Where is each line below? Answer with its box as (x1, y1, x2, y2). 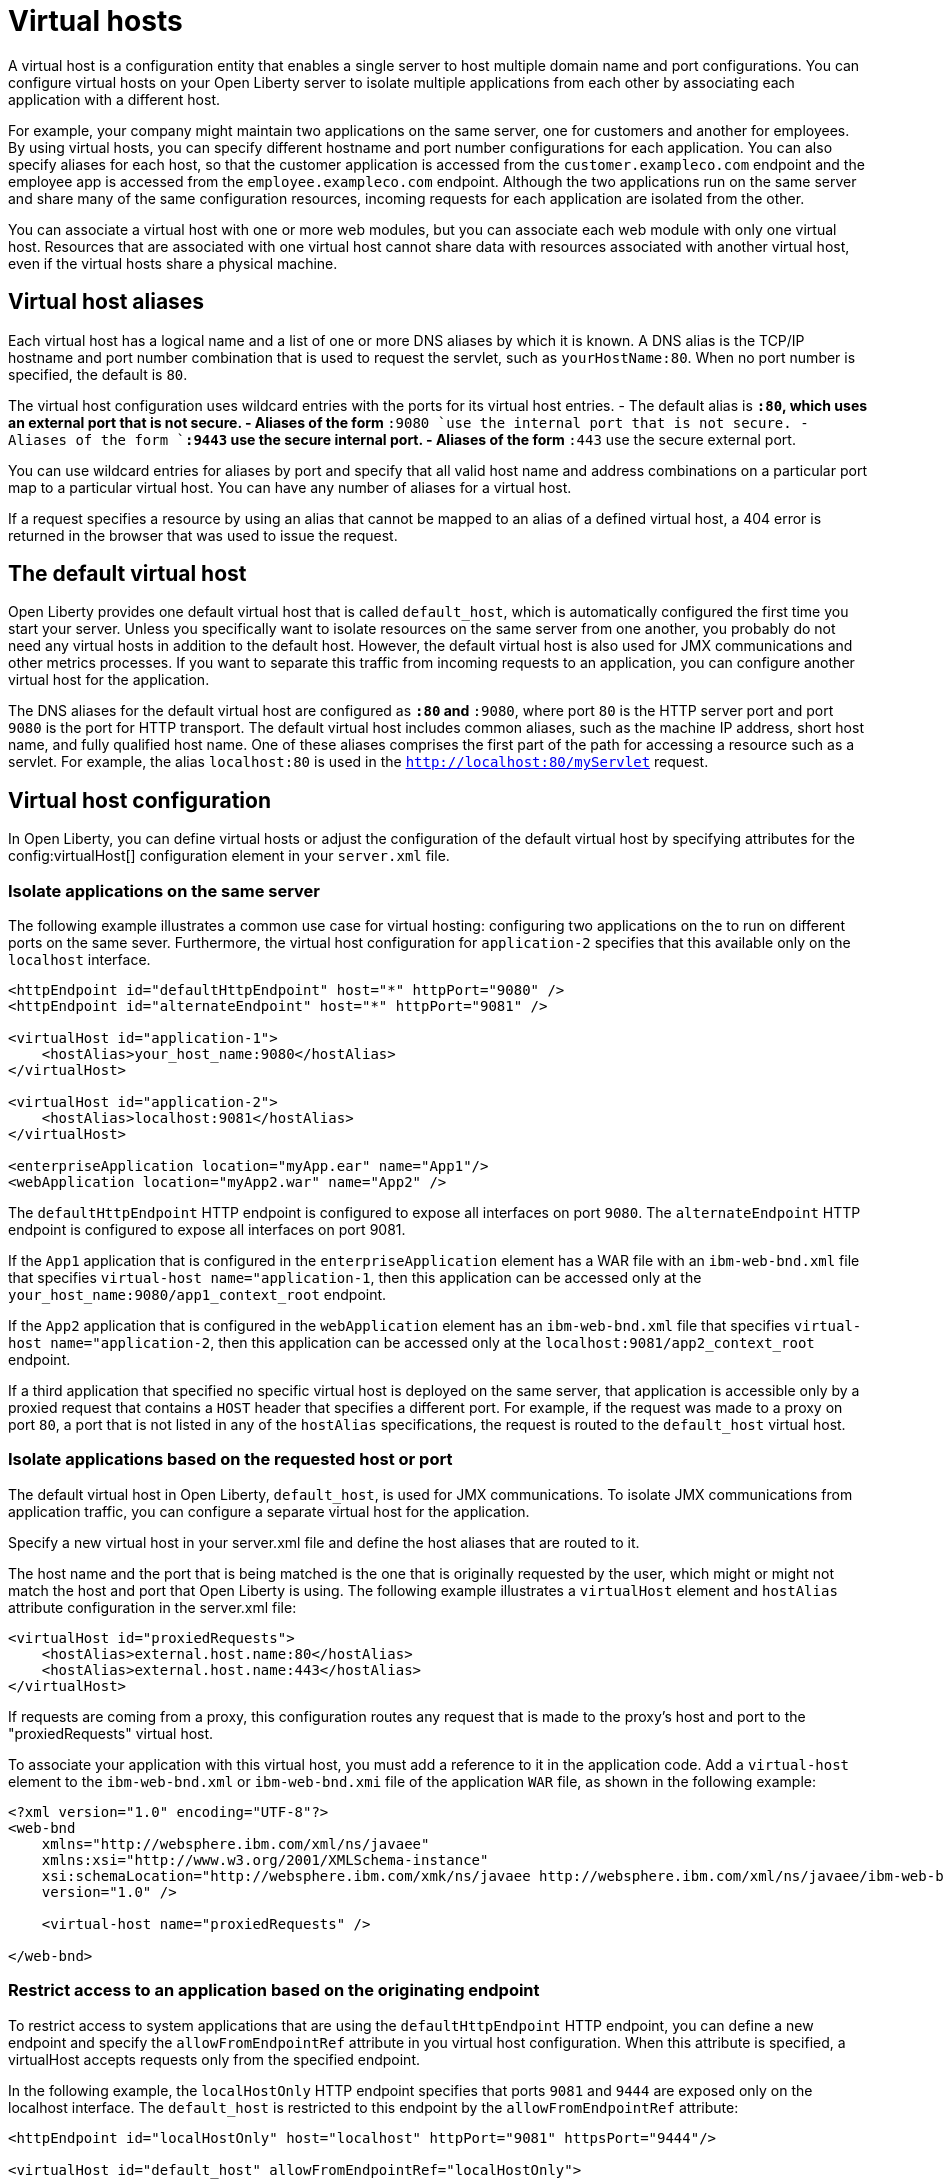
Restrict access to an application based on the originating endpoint (8, 1980, 540, 2001)
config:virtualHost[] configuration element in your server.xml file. (8, 847, 450, 865)
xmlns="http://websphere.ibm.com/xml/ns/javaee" (41, 1835, 430, 1852)
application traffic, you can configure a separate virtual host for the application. (8, 1502, 530, 1520)
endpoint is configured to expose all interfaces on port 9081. (8, 1221, 406, 1239)
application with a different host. (8, 90, 220, 108)
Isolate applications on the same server (8, 880, 321, 901)
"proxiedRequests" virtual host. (8, 1724, 214, 1742)
